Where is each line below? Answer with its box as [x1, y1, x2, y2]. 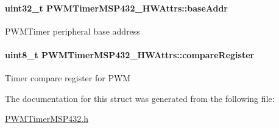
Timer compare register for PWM [5, 72, 131, 84]
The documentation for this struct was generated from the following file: [5, 92, 275, 104]
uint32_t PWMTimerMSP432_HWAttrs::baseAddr [5, 1, 228, 14]
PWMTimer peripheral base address [5, 24, 140, 37]
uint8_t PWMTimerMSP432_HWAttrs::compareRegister [5, 48, 255, 61]
